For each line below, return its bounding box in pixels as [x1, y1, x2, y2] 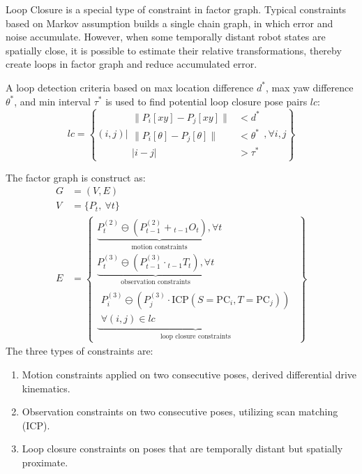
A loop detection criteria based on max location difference [6, 80, 254, 94]
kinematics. [22, 380, 70, 395]
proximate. [22, 454, 68, 469]
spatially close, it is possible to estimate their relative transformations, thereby [6, 43, 342, 57]
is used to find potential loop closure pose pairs [105, 94, 308, 108]
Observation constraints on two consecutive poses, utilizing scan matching [22, 404, 338, 419]
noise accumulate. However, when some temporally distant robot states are [6, 29, 326, 44]
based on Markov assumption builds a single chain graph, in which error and [6, 15, 333, 30]
